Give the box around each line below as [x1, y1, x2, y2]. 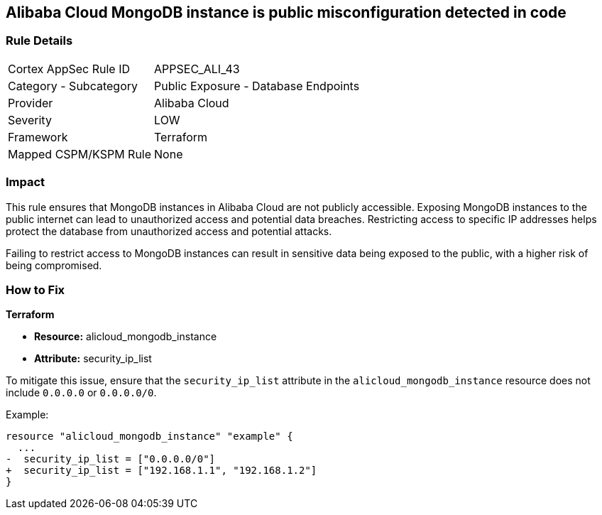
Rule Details [6, 33, 73, 48]
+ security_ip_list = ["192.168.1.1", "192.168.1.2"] [6, 465, 317, 477]
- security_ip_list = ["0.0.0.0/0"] [6, 453, 216, 465]
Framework [8, 129, 68, 144]
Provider [8, 95, 53, 110]
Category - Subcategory [8, 78, 138, 93]
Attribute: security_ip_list [34, 352, 152, 365]
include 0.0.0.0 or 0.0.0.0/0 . [6, 386, 157, 399]
